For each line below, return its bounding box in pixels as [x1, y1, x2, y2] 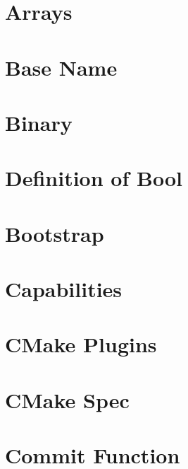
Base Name [5, 52, 118, 81]
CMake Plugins [5, 330, 157, 359]
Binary [5, 108, 73, 137]
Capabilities [5, 274, 123, 303]
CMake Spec [5, 385, 130, 414]
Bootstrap [5, 219, 104, 248]
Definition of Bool [5, 163, 182, 192]
